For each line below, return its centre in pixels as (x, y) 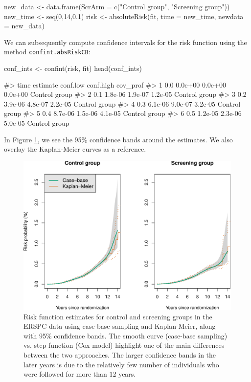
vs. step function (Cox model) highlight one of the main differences (124, 345)
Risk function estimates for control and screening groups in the (118, 316)
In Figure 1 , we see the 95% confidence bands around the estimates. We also (118, 139)
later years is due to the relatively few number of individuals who (121, 364)
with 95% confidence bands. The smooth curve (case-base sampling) (125, 335)
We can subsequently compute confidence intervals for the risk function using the (125, 42)
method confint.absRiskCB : (47, 52)
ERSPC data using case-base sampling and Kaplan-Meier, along (120, 326)
